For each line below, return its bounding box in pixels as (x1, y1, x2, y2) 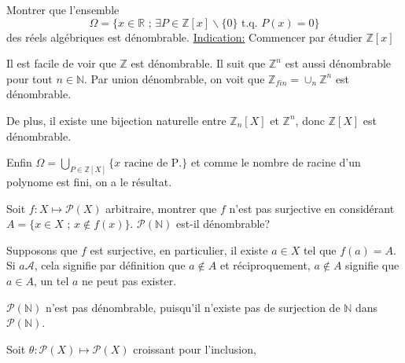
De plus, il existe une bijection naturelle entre (6, 112, 226, 128)
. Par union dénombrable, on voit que (84, 70, 265, 86)
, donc (295, 112, 325, 128)
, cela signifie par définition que (34, 257, 186, 273)
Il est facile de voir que (6, 55, 116, 71)
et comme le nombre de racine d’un (190, 154, 361, 170)
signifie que (345, 257, 399, 273)
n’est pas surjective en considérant (229, 200, 395, 216)
